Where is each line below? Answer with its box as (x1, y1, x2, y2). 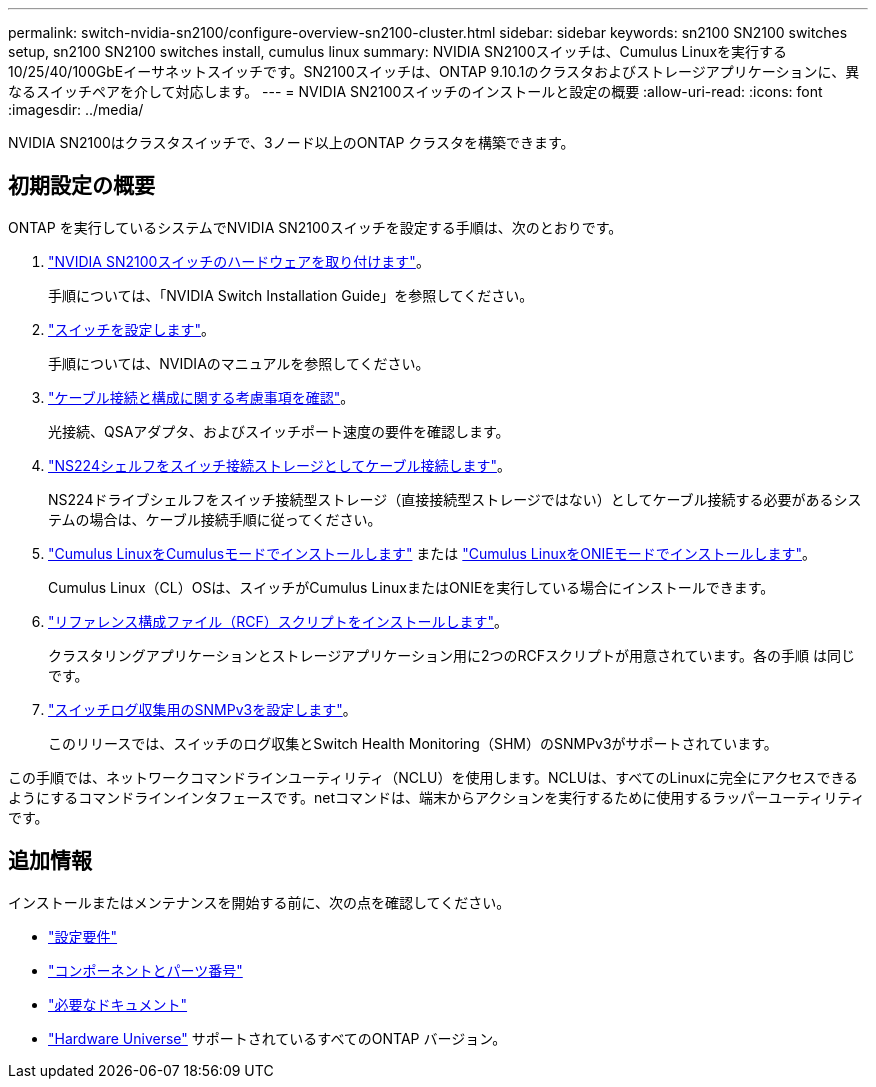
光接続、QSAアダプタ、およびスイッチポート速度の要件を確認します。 (48, 422, 510, 440)
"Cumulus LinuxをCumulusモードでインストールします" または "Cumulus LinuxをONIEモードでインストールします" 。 (48, 544, 817, 562)
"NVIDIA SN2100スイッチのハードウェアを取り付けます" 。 (48, 252, 430, 270)
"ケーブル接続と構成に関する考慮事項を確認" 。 (48, 388, 355, 406)
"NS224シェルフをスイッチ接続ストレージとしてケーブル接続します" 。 (48, 456, 511, 474)
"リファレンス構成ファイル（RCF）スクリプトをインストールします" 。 (48, 612, 508, 630)
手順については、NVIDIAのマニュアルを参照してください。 (48, 354, 430, 372)
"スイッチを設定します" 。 (48, 320, 216, 338)
